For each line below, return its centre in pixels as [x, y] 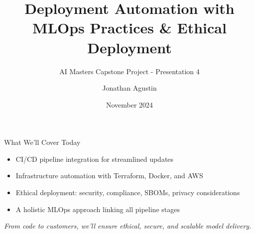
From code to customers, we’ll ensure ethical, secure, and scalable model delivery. [128, 226]
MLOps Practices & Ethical [129, 28]
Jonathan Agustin [129, 88]
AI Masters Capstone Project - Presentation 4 [129, 71]
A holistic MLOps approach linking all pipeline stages [98, 209]
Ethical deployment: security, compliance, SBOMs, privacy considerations [128, 192]
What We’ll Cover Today [42, 142]
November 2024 [129, 104]
